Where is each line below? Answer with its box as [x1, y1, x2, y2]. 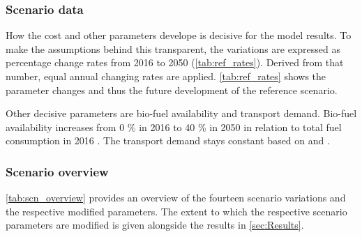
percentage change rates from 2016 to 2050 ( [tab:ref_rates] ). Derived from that [6, 55, 344, 70]
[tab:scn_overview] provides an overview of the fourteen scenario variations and [6, 190, 346, 205]
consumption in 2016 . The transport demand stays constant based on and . [6, 133, 330, 148]
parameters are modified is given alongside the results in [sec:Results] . [6, 217, 304, 232]
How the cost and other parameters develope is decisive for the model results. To [6, 28, 352, 43]
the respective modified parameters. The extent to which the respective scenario [6, 204, 347, 218]
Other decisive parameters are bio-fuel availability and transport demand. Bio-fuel [6, 106, 357, 121]
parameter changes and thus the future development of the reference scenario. [6, 82, 338, 97]
